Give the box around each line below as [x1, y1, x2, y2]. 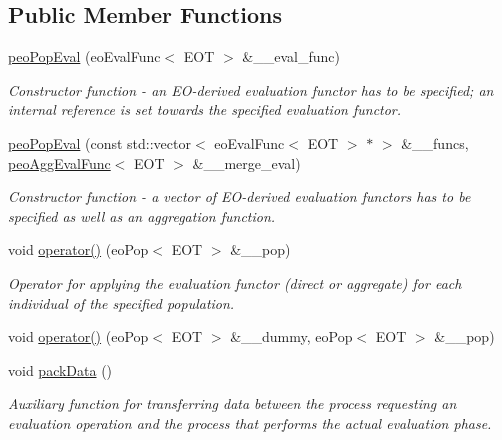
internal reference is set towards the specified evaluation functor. [8, 99, 402, 120]
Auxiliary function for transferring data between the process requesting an [8, 393, 457, 414]
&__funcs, [401, 132, 469, 153]
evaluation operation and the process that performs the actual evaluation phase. [8, 412, 492, 433]
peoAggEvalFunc [8, 152, 111, 173]
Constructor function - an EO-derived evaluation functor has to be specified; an [8, 79, 494, 100]
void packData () [8, 359, 113, 380]
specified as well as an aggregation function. [8, 205, 276, 226]
